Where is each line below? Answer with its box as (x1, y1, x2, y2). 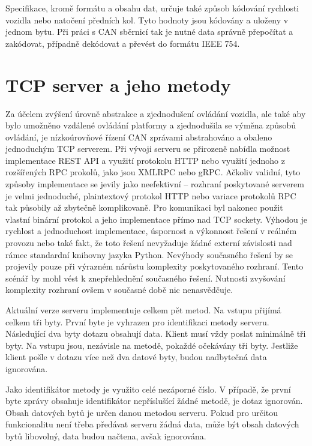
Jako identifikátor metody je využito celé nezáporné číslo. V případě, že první (5, 382, 291, 395)
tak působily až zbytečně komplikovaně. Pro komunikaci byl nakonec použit (5, 201, 283, 214)
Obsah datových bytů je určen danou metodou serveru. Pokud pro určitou (5, 406, 278, 418)
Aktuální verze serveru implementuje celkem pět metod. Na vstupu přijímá (5, 304, 281, 316)
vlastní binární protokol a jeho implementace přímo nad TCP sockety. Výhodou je (5, 212, 307, 225)
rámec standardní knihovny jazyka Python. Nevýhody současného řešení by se (5, 248, 293, 261)
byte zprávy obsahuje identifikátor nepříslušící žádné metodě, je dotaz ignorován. (5, 394, 303, 407)
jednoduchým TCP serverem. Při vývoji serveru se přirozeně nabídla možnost (5, 142, 290, 155)
